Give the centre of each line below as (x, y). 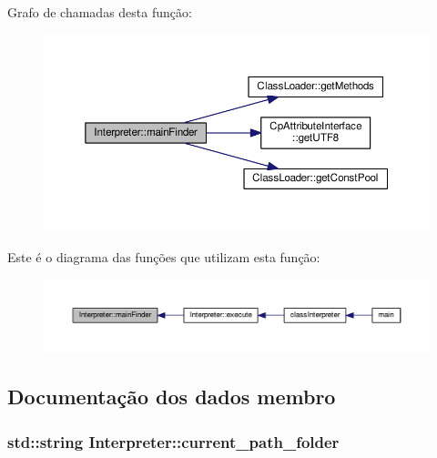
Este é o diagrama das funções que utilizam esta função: (164, 256)
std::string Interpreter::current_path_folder (173, 441)
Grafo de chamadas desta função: (100, 12)
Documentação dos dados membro (172, 397)
